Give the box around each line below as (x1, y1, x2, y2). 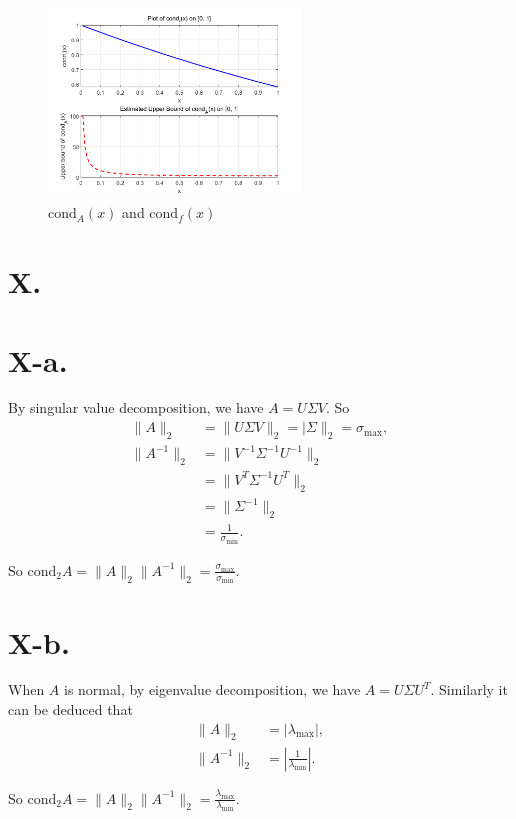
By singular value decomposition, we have (8, 397, 264, 418)
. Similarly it (430, 679, 508, 700)
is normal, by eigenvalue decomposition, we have (64, 679, 361, 700)
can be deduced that (8, 699, 133, 720)
